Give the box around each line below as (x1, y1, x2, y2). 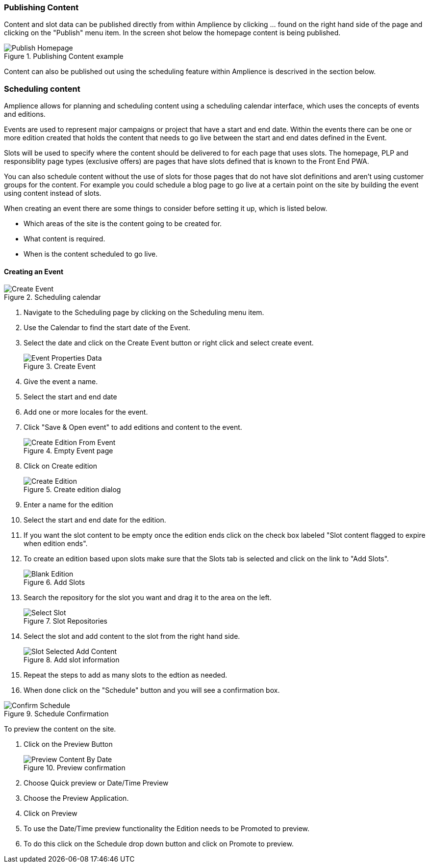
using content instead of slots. (4, 189, 101, 198)
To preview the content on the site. (4, 725, 116, 734)
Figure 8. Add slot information (24, 656, 120, 664)
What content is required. (24, 235, 105, 243)
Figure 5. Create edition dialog (24, 485, 121, 494)
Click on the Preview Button (24, 740, 113, 749)
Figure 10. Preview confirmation (24, 763, 126, 772)
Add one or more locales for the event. (24, 408, 148, 417)
